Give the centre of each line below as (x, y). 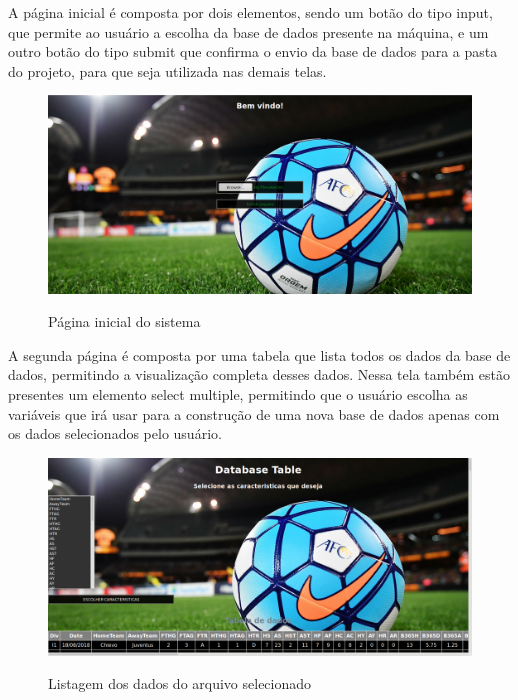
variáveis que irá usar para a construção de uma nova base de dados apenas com (254, 413)
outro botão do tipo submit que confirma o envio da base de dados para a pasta (253, 51)
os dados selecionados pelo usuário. (115, 433)
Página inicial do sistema (124, 321)
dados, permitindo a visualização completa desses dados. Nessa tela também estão (259, 374)
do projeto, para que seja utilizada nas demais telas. (167, 70)
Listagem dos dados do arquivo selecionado (180, 683)
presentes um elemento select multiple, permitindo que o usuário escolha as (238, 394)
